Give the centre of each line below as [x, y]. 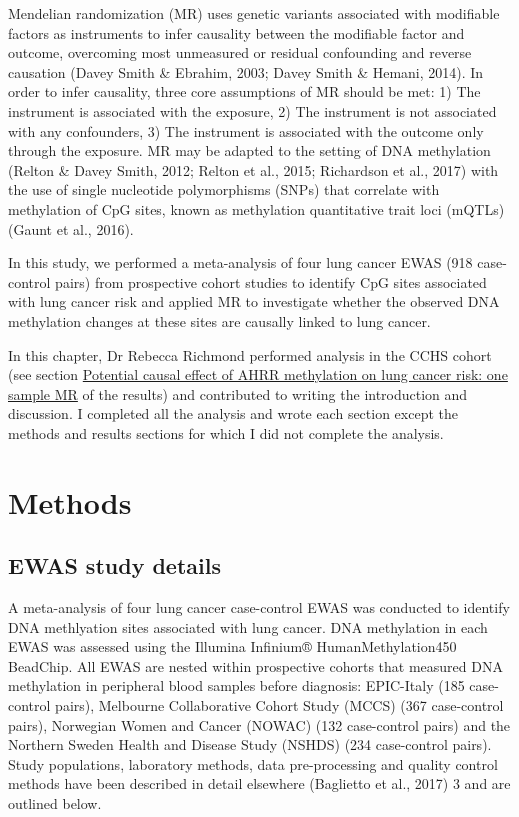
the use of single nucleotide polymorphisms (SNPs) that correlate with [224, 189]
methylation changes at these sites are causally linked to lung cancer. [219, 320]
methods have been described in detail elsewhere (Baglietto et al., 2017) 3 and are [259, 783]
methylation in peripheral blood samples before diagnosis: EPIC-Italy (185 [236, 685]
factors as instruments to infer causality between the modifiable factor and [236, 32]
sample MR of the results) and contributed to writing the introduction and [238, 393]
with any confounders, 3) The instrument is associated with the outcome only [246, 130]
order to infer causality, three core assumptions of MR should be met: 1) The [244, 91]
